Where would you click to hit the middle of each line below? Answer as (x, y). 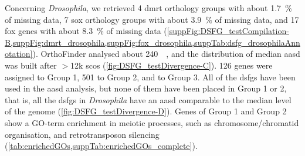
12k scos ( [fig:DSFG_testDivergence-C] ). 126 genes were (172, 65)
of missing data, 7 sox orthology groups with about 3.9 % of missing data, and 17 (152, 19)
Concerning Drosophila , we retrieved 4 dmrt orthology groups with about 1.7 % (148, 8)
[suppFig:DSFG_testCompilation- (228, 31)
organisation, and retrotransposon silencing (82, 134)
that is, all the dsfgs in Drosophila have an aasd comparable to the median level (148, 99)
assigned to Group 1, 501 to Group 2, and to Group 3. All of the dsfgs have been (150, 77)
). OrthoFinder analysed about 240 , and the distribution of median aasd (166, 54)
